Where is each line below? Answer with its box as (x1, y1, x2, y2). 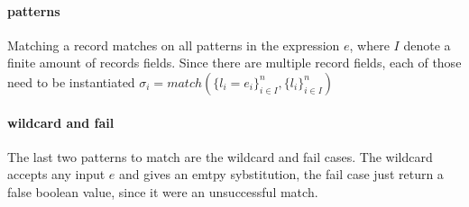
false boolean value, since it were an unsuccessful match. (7, 182, 318, 201)
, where (349, 35, 390, 54)
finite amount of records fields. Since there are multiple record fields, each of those (7, 53, 462, 72)
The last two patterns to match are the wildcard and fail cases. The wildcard (7, 147, 433, 166)
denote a (403, 35, 451, 54)
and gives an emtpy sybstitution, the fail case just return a (119, 165, 444, 184)
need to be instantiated (7, 72, 135, 91)
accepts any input (7, 165, 106, 184)
